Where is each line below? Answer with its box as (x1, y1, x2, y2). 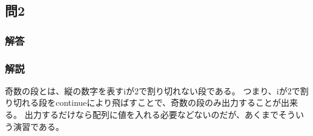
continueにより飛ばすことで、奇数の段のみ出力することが (55, 96, 282, 109)
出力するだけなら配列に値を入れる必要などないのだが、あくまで (24, 108, 279, 121)
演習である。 (13, 120, 64, 132)
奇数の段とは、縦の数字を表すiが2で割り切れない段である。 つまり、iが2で (5, 84, 300, 97)
